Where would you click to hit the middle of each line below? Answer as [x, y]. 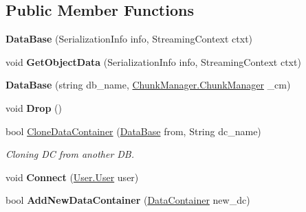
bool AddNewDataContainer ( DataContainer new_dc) [128, 200]
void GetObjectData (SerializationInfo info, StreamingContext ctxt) [153, 61]
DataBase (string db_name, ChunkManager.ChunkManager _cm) [148, 85]
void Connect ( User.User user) [72, 177]
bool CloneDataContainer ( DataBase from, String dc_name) [133, 131]
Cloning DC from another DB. [70, 154]
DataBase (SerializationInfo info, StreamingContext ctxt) [129, 39]
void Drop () [34, 107]
